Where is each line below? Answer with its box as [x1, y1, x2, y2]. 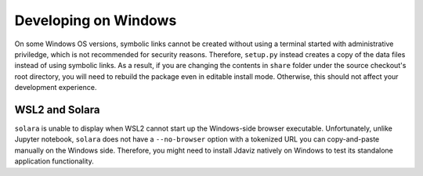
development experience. [14, 83, 97, 92]
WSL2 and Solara [14, 102, 100, 117]
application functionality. [14, 156, 94, 166]
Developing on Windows [14, 12, 177, 29]
